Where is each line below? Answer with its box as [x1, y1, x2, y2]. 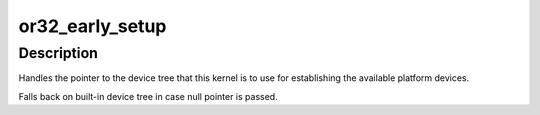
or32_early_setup [18, 15, 167, 37]
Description [18, 44, 99, 62]
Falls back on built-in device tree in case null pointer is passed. [18, 90, 279, 102]
